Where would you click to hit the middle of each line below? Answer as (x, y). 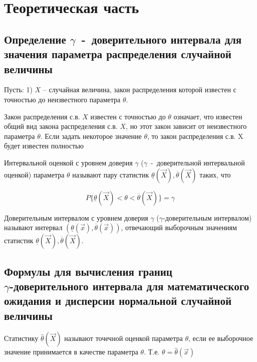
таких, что (215, 174)
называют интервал (33, 227)
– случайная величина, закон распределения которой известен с (140, 89)
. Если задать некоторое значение (91, 136)
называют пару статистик (111, 174)
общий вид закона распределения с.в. (61, 126)
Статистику (21, 338)
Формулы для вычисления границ (88, 271)
